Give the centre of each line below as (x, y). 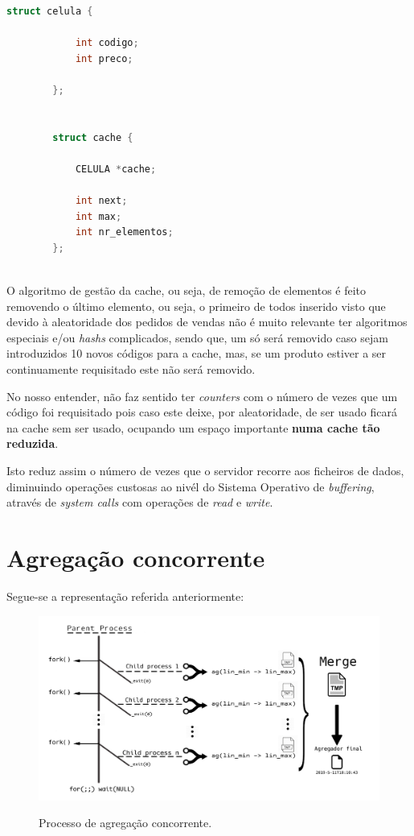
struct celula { (50, 11)
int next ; (101, 201)
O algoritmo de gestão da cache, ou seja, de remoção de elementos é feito (187, 290)
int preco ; (104, 58)
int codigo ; (107, 43)
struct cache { (93, 137)
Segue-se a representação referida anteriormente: (125, 596)
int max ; (98, 216)
